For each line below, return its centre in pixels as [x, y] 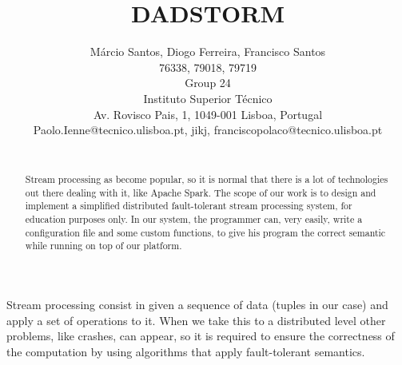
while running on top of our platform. [103, 246]
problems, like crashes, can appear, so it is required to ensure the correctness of [201, 336]
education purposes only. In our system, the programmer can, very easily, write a [194, 219]
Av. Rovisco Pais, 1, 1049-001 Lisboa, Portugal [208, 114]
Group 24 [208, 83]
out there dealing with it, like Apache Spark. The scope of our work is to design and [201, 192]
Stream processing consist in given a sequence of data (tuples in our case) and [197, 305]
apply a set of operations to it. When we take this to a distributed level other [196, 320]
